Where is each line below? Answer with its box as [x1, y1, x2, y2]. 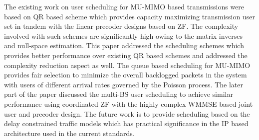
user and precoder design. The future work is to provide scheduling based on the [4, 108, 250, 119]
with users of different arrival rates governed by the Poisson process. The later [4, 79, 243, 89]
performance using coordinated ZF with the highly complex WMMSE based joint [4, 98, 253, 109]
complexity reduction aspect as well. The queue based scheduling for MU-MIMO [4, 60, 251, 70]
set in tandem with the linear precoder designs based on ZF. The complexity [4, 21, 239, 31]
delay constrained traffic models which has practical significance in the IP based [4, 118, 249, 129]
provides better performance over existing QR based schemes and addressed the [4, 50, 248, 60]
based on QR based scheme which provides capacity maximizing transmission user [4, 11, 255, 21]
